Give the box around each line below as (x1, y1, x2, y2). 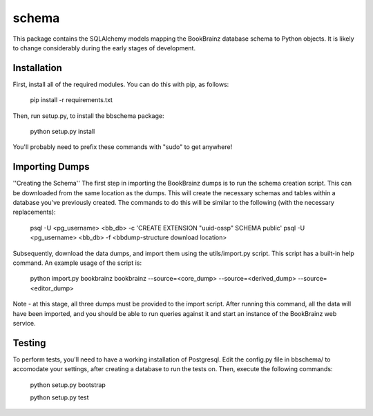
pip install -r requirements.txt (30, 96, 113, 104)
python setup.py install (30, 128, 95, 136)
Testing (12, 337, 46, 348)
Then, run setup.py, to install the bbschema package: (12, 111, 164, 120)
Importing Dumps (12, 161, 90, 172)
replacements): (12, 208, 56, 217)
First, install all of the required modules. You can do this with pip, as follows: (12, 80, 229, 88)
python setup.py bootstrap (30, 380, 106, 389)
